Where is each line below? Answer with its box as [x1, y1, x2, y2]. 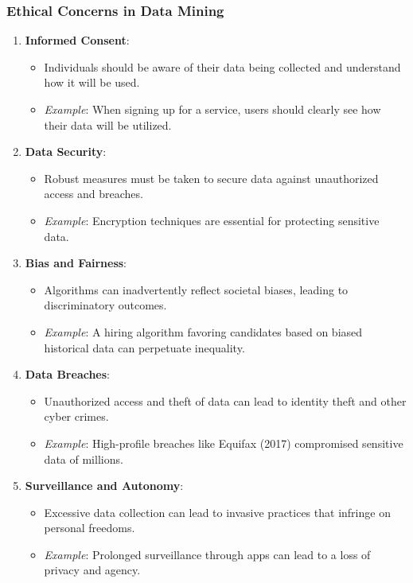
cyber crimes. [44, 408, 109, 425]
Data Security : [25, 143, 107, 160]
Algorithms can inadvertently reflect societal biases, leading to [44, 281, 349, 297]
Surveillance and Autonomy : [25, 477, 184, 494]
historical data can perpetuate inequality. [44, 339, 245, 356]
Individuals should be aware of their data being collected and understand [44, 58, 401, 75]
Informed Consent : [25, 32, 130, 49]
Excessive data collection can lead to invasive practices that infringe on [44, 503, 391, 520]
